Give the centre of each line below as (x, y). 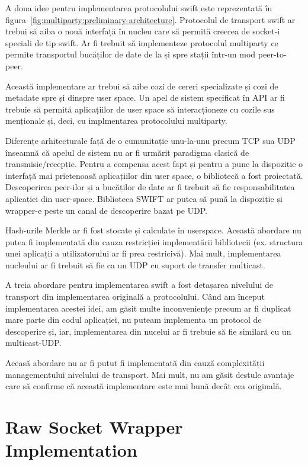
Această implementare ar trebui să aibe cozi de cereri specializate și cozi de (142, 86)
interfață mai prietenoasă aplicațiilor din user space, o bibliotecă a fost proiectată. (154, 175)
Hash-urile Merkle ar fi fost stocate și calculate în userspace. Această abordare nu (153, 230)
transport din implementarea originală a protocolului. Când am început (135, 296)
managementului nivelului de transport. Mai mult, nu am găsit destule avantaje (150, 374)
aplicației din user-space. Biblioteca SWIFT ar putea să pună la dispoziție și (144, 198)
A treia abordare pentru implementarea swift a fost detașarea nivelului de (139, 285)
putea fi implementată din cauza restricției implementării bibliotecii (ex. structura (154, 241)
